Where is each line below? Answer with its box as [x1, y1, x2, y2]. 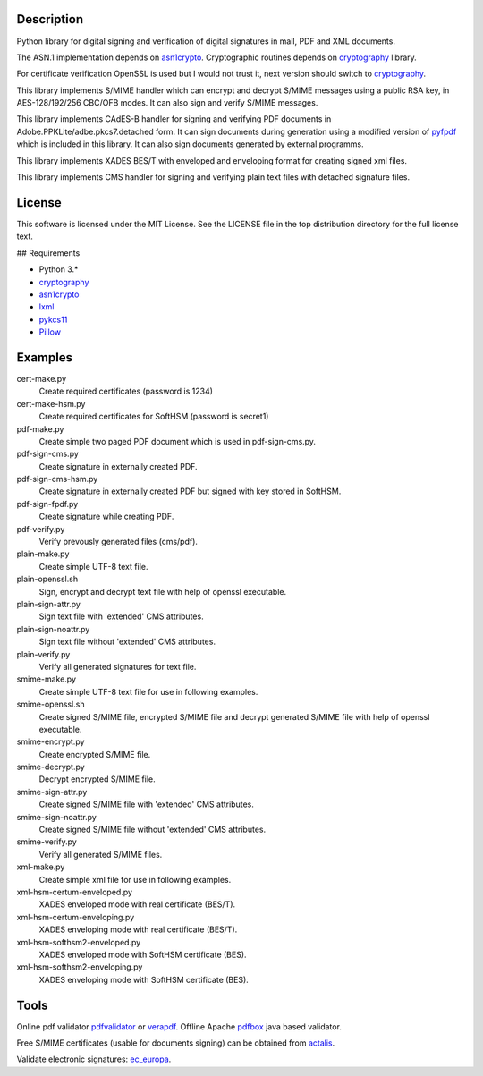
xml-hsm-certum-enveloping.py [16, 911, 135, 922]
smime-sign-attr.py [16, 786, 88, 797]
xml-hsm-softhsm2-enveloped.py [16, 936, 141, 947]
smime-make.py [16, 674, 76, 684]
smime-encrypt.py [16, 736, 85, 747]
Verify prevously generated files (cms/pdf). [38, 537, 199, 547]
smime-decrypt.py [16, 761, 85, 773]
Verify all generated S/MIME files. [38, 849, 163, 860]
